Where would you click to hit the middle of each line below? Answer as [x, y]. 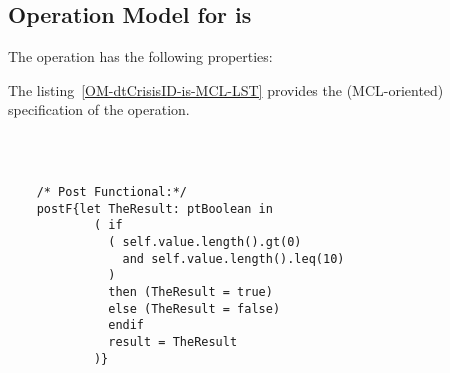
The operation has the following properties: [140, 56]
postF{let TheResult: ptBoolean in [154, 208]
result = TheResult [173, 341]
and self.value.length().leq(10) [233, 258]
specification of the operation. [99, 109]
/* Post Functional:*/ [111, 191]
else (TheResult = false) [194, 308]
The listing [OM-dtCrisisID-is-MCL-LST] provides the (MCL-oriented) [226, 89]
